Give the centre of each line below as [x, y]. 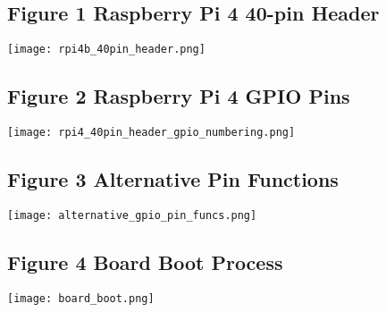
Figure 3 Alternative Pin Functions [173, 179]
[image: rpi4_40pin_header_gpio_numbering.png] [151, 133]
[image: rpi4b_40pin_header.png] [106, 50]
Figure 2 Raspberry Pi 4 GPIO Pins [179, 96]
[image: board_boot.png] [81, 298]
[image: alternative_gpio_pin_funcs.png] [132, 215]
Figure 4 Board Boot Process [145, 261]
